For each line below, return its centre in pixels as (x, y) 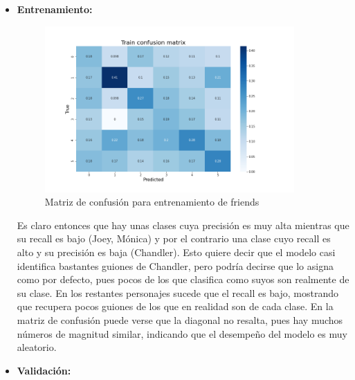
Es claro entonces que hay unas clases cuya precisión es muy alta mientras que (183, 225)
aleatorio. (37, 347)
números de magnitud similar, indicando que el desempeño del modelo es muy (182, 333)
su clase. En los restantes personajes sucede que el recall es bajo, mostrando (178, 292)
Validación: (44, 370)
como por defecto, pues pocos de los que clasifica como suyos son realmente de (183, 279)
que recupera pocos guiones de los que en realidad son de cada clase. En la (175, 306)
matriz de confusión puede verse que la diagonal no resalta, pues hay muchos (180, 320)
